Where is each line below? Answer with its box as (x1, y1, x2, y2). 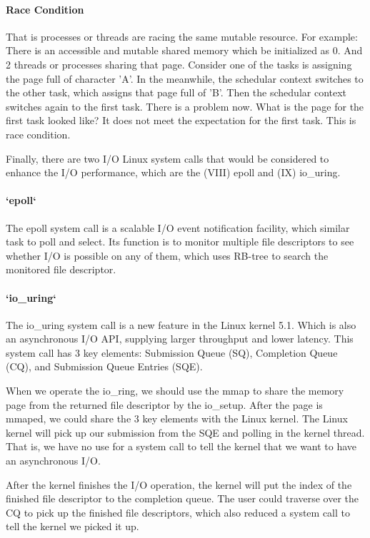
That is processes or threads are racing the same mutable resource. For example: (6, 29, 358, 44)
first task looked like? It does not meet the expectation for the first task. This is (6, 113, 356, 128)
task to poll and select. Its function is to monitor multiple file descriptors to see (6, 234, 354, 249)
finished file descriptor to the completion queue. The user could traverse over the (6, 491, 359, 506)
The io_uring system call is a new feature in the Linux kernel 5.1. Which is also (6, 317, 356, 332)
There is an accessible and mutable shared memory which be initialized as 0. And (6, 43, 363, 58)
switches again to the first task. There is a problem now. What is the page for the (6, 98, 364, 113)
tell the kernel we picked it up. (6, 519, 139, 534)
